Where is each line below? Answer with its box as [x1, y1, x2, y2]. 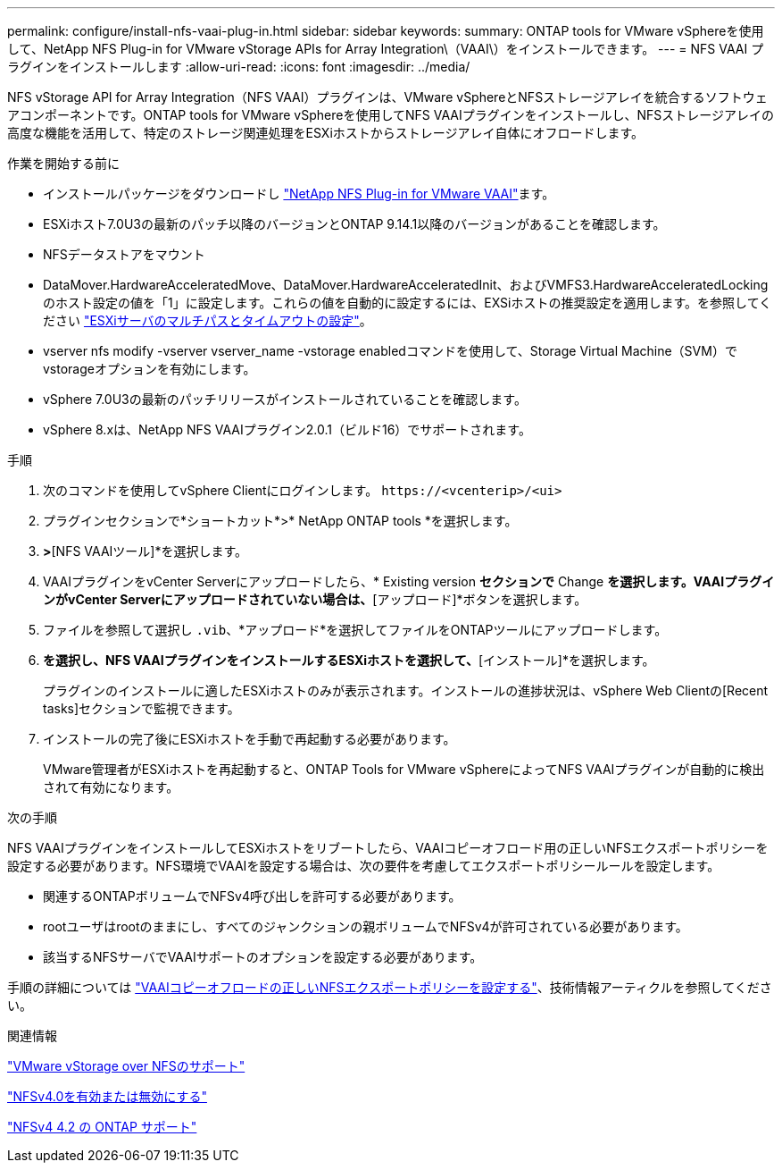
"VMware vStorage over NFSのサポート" [7, 1058, 245, 1073]
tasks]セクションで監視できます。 [43, 701, 240, 716]
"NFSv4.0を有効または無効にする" [7, 1089, 207, 1104]
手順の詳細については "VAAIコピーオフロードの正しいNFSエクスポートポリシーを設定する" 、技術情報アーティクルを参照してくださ [7, 980, 772, 995]
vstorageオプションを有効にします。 [43, 361, 256, 376]
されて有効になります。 [43, 779, 179, 795]
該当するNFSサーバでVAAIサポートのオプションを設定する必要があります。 [43, 949, 483, 964]
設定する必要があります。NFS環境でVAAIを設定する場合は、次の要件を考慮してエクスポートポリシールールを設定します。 [7, 858, 720, 873]
